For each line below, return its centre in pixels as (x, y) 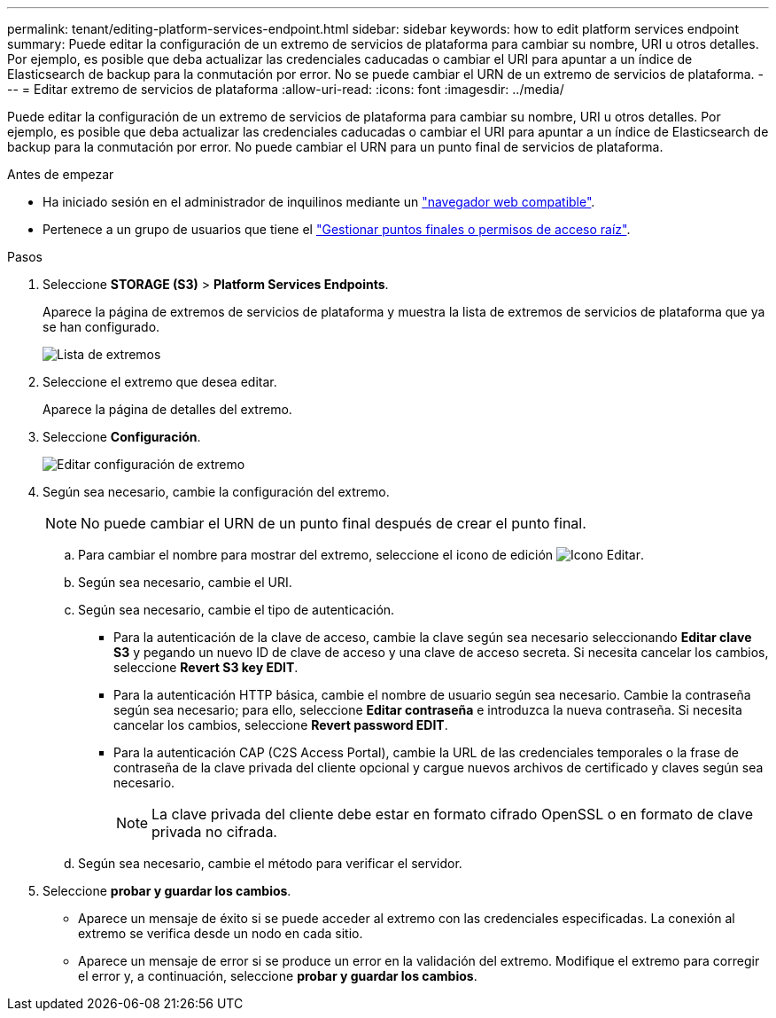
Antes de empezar (61, 174)
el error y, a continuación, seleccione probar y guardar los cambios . (278, 976)
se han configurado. (101, 327)
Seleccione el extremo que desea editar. (160, 382)
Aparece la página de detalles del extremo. (167, 409)
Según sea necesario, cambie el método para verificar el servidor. (270, 863)
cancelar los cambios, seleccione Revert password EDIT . (281, 725)
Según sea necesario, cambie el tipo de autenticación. (237, 610)
